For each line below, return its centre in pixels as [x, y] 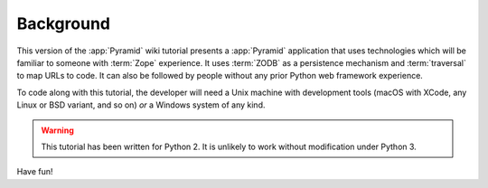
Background [63, 23]
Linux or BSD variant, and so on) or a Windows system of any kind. [141, 105]
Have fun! [35, 172]
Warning [57, 130]
